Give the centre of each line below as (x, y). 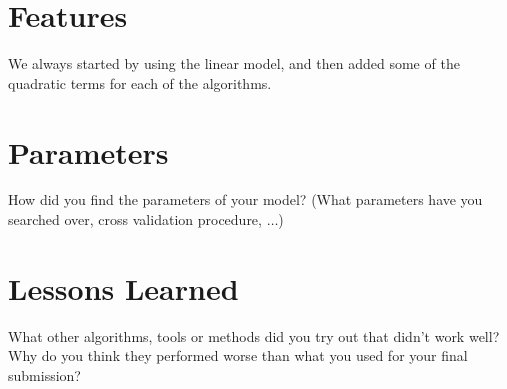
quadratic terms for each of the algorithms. (140, 82)
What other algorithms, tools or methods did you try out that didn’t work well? (254, 335)
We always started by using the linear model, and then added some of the (234, 63)
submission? (44, 374)
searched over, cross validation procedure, (135, 219)
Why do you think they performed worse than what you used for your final (238, 355)
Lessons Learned (123, 287)
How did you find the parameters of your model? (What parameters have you (245, 199)
